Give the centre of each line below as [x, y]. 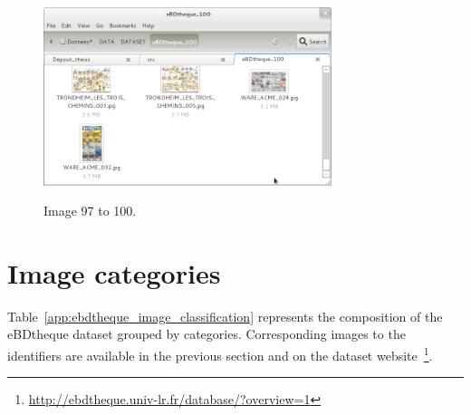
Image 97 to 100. [90, 211]
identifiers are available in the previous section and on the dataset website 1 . [220, 354]
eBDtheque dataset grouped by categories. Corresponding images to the [207, 334]
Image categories [114, 272]
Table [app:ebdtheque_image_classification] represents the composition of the [225, 316]
